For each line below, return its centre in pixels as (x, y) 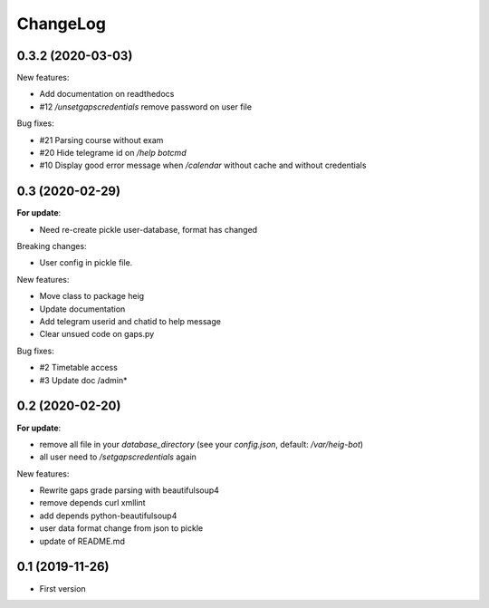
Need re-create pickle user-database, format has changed (149, 229)
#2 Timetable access (78, 368)
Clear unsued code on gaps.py (97, 334)
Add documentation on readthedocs (107, 94)
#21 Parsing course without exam (101, 140)
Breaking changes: (52, 246)
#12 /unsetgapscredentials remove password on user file (146, 106)
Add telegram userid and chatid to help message (130, 322)
